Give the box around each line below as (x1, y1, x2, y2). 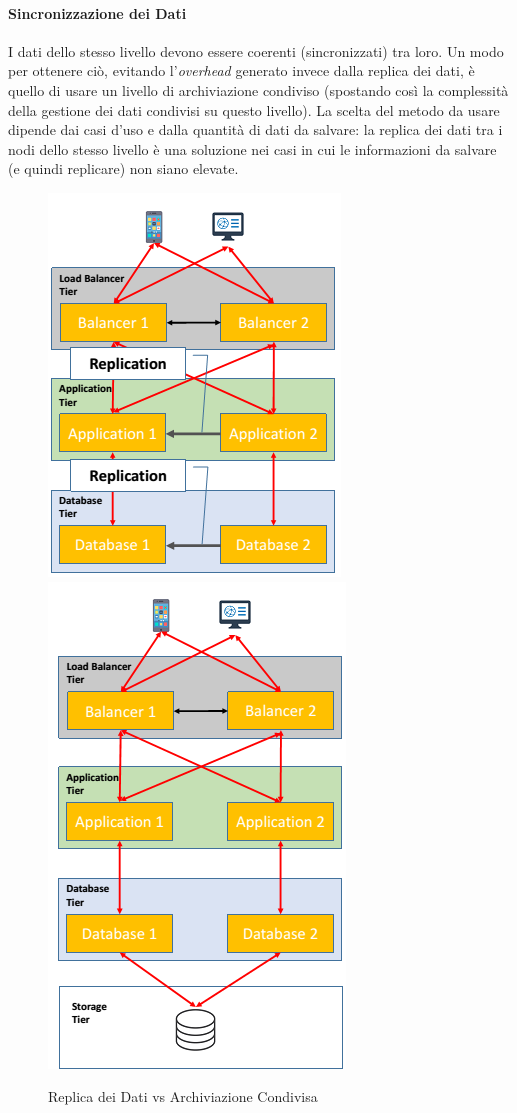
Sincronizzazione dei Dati (8, 2, 187, 23)
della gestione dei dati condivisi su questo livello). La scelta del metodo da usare (8, 99, 500, 120)
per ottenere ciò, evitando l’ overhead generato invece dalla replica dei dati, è (8, 60, 475, 81)
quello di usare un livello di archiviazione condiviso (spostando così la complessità (8, 79, 509, 100)
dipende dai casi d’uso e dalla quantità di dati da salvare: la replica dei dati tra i (8, 119, 503, 140)
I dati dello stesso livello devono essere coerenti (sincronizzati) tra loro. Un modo (8, 40, 504, 61)
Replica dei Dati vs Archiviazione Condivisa (48, 1086, 318, 1107)
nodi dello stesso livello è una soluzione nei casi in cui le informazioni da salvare (8, 138, 497, 159)
